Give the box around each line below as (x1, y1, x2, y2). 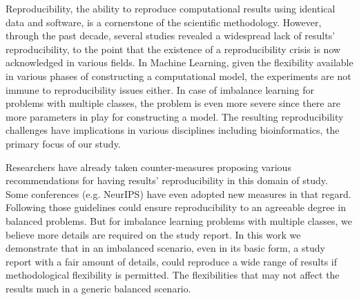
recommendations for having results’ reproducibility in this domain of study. (6, 173, 328, 188)
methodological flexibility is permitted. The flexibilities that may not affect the (6, 268, 340, 282)
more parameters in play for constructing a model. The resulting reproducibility (6, 109, 344, 123)
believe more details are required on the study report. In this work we (6, 227, 301, 241)
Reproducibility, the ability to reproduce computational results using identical (6, 1, 336, 15)
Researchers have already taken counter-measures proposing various (6, 159, 291, 174)
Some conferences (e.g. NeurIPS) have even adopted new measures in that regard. (6, 186, 351, 201)
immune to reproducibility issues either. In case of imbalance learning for (6, 82, 314, 97)
